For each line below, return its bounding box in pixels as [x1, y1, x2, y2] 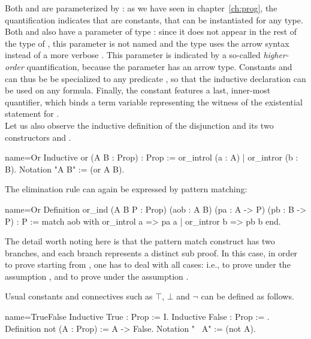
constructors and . [5, 131, 71, 143]
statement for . [5, 107, 59, 120]
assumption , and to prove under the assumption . [5, 270, 189, 282]
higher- [263, 49, 289, 61]
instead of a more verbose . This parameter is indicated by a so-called [5, 49, 261, 61]
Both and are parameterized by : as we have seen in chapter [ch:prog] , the [5, 2, 277, 14]
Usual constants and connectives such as [5, 290, 153, 302]
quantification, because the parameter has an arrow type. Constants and [26, 60, 292, 72]
